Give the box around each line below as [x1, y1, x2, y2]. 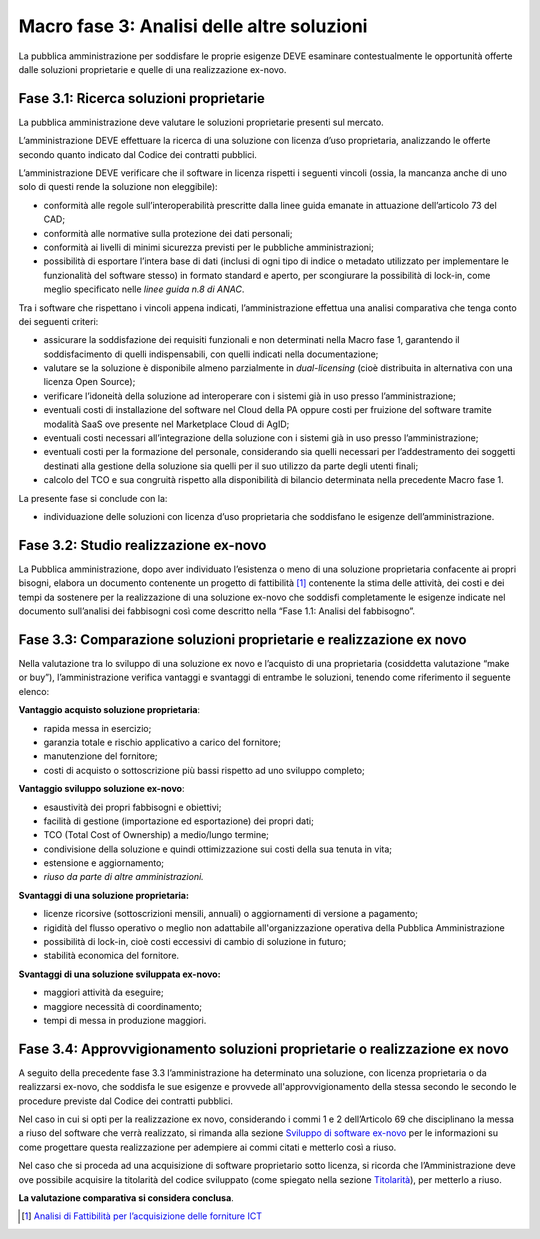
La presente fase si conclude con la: [18, 492, 168, 504]
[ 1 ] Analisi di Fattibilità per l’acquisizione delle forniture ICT [21, 1210, 262, 1222]
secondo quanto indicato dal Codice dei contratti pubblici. [18, 148, 257, 160]
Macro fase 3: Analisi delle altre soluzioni [18, 15, 368, 37]
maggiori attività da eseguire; [43, 986, 164, 999]
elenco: [18, 685, 50, 697]
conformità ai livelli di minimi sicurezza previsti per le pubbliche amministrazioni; [43, 241, 374, 253]
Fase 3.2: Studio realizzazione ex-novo [18, 536, 267, 554]
